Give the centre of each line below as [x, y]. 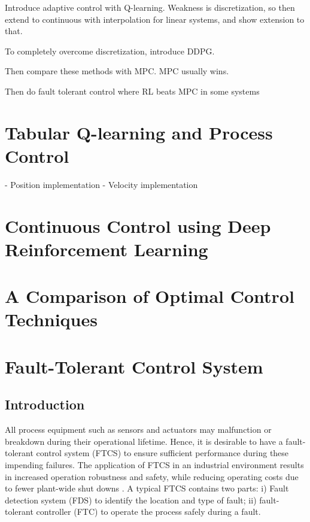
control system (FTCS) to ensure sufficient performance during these [162, 453]
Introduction [45, 404]
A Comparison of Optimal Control [150, 296]
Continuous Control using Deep [138, 225]
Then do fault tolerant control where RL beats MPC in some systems [132, 91]
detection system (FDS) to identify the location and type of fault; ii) [131, 500]
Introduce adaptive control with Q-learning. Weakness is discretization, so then [150, 7]
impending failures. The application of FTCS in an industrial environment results [154, 464]
